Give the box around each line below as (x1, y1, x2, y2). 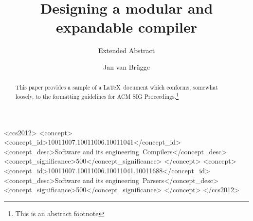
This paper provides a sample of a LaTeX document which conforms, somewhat (15, 83, 218, 92)
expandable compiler (55, 17, 198, 37)
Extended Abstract (98, 45, 155, 55)
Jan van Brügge (103, 61, 150, 72)
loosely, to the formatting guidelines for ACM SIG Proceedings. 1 (15, 91, 179, 100)
